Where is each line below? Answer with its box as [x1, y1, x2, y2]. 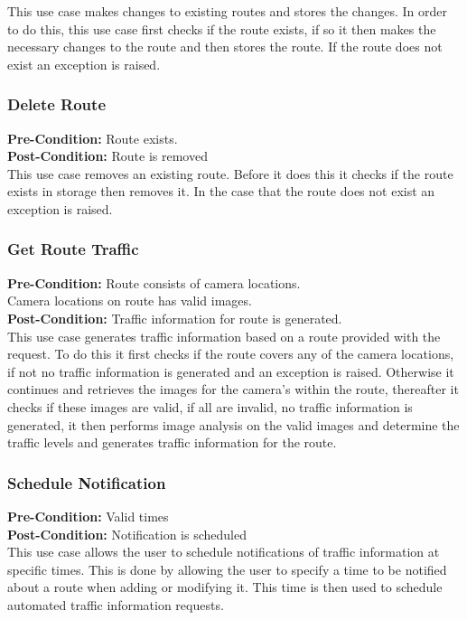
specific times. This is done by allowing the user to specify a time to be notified [7, 559, 447, 578]
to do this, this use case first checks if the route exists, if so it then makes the [7, 19, 436, 38]
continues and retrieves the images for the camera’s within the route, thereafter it [7, 380, 459, 399]
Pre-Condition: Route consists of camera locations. [7, 273, 301, 292]
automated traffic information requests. [7, 595, 224, 614]
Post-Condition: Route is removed [7, 146, 208, 165]
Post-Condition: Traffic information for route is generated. [7, 308, 342, 327]
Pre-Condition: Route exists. [7, 128, 178, 147]
